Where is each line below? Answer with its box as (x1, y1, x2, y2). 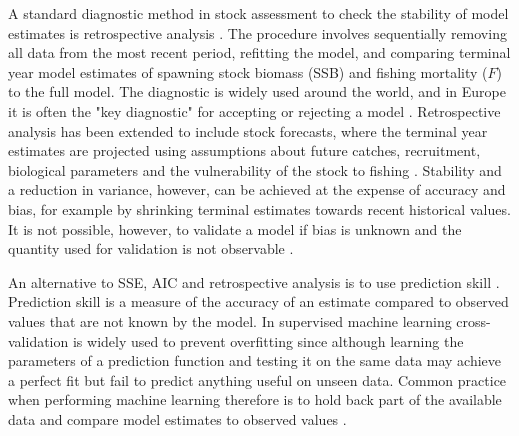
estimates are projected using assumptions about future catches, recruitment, (8, 140, 481, 161)
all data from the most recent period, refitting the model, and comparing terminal (8, 42, 511, 63)
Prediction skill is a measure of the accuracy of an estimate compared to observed (8, 291, 509, 312)
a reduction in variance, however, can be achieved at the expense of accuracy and (8, 179, 506, 200)
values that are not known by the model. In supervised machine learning (8, 310, 452, 331)
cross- (456, 310, 491, 331)
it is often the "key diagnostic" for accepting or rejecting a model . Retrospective (8, 100, 501, 121)
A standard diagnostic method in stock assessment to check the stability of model (8, 3, 509, 23)
